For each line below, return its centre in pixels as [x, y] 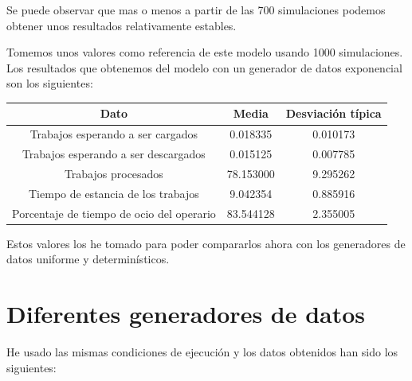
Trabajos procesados [114, 173]
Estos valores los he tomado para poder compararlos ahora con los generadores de [206, 243]
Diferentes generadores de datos [186, 314]
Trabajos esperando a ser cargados [114, 134]
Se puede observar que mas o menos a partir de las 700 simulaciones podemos [196, 10]
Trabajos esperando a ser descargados [114, 154]
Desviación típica [334, 113]
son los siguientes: [50, 83]
